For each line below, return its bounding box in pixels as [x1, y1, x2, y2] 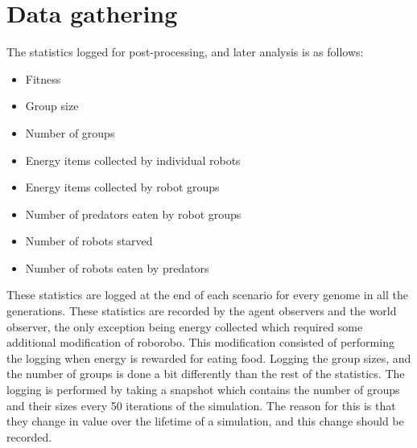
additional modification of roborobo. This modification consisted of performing [6, 334, 394, 351]
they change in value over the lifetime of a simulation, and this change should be [6, 413, 404, 430]
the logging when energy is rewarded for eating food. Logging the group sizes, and [6, 349, 411, 366]
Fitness [25, 70, 61, 87]
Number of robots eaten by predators [25, 259, 209, 276]
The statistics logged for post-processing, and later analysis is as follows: [6, 43, 364, 60]
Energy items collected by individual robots [25, 151, 241, 168]
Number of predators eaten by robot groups [25, 205, 242, 222]
